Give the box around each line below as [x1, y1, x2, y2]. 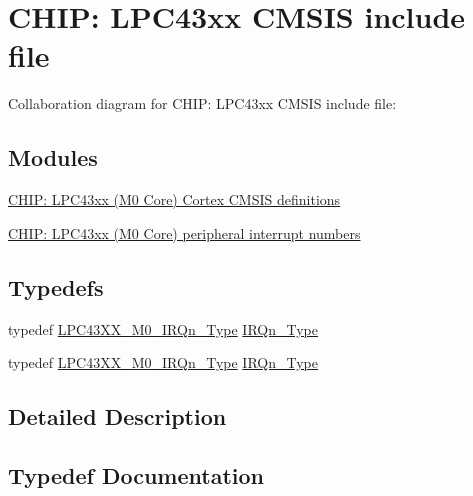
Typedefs [8, 271, 104, 302]
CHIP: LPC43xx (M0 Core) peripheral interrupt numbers [8, 222, 361, 243]
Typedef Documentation [8, 459, 264, 490]
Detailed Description [8, 401, 227, 432]
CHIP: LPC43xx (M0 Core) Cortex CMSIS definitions [8, 189, 341, 210]
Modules [8, 142, 98, 173]
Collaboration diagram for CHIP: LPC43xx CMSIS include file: [8, 93, 397, 114]
